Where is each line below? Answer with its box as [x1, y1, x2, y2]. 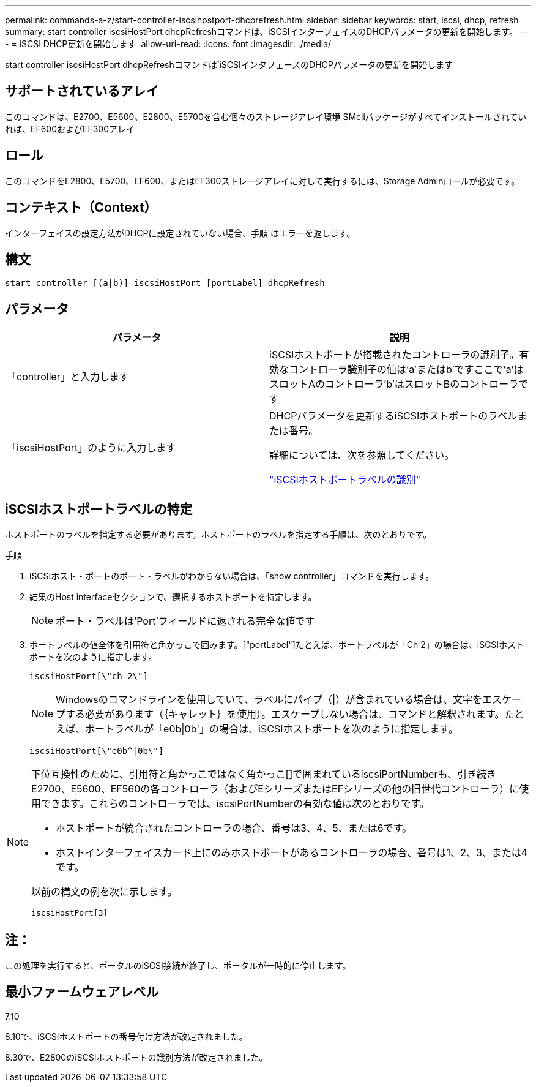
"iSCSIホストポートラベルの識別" [269, 473, 421, 486]
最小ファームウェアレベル [5, 984, 159, 1000]
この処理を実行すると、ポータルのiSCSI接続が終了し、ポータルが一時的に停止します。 [5, 960, 351, 971]
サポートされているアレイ [5, 83, 159, 99]
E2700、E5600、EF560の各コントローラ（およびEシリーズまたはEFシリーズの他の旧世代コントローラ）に [31, 783, 519, 796]
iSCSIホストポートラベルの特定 [5, 501, 193, 517]
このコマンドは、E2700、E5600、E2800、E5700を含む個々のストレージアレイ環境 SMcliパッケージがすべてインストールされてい [5, 111, 527, 122]
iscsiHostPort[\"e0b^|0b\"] [29, 746, 164, 756]
